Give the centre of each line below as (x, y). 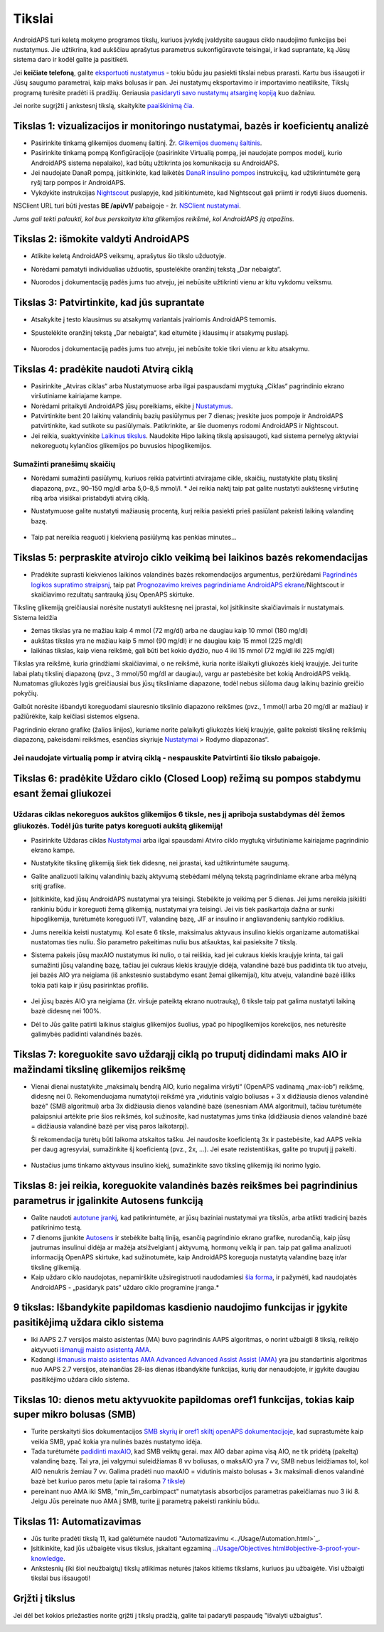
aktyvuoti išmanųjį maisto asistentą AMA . (91, 1349)
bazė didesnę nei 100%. (66, 1011)
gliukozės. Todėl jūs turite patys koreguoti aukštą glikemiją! (118, 826)
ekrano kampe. (53, 850)
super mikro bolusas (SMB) (75, 1415)
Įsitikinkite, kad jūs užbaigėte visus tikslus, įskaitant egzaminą (121, 1548)
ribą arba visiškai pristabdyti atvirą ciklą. (90, 498)
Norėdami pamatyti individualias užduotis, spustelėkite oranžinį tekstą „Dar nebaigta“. (156, 269)
